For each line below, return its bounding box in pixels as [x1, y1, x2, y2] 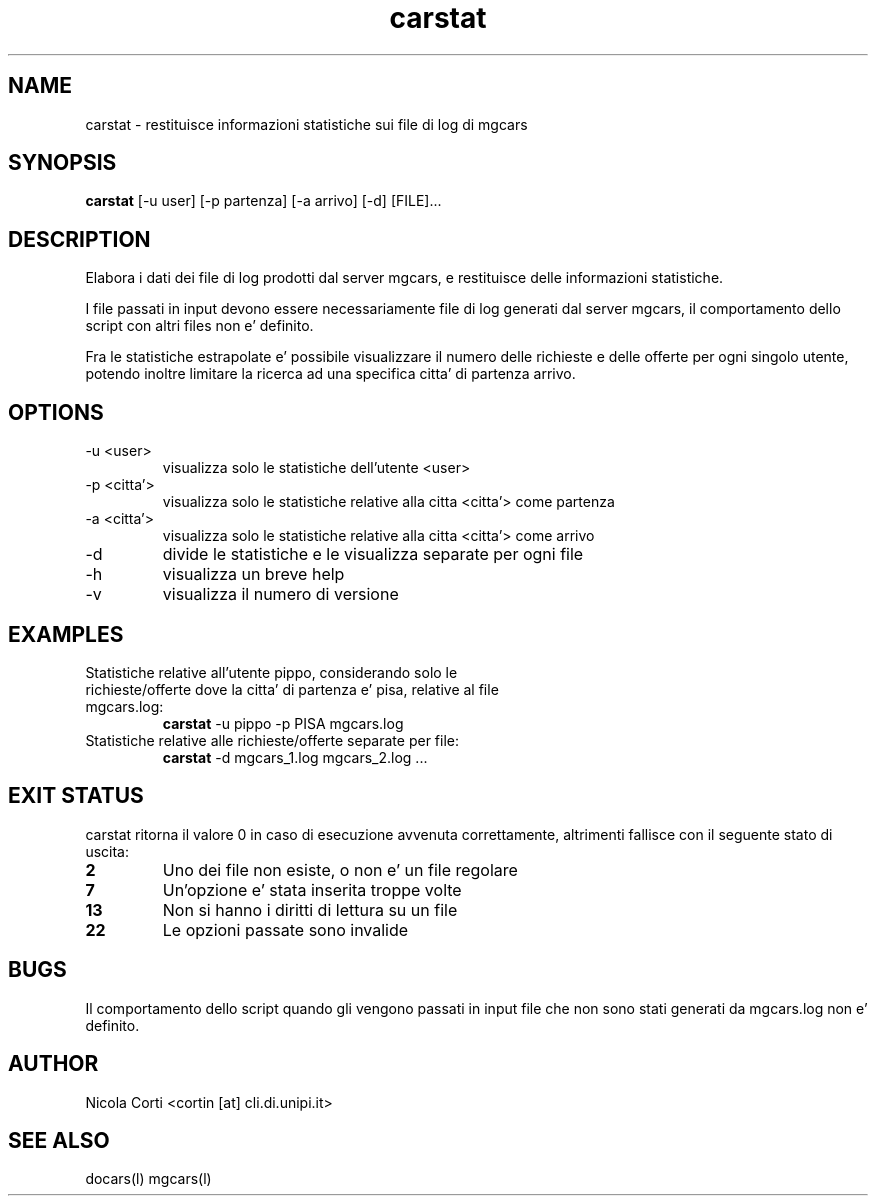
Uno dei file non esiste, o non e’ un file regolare [162, 859, 518, 880]
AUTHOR [8, 1051, 99, 1077]
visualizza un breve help [162, 564, 345, 585]
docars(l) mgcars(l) [85, 1170, 212, 1188]
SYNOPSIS [8, 150, 117, 176]
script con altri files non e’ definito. [85, 317, 314, 335]
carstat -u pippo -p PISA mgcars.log [162, 714, 404, 732]
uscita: [85, 842, 129, 860]
